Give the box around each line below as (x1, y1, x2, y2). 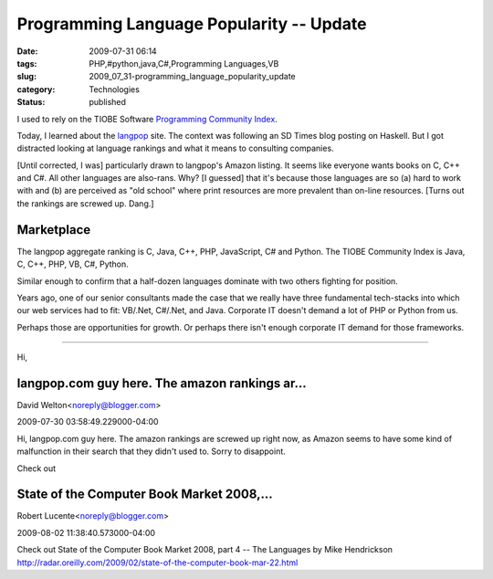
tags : (16, 58, 37, 68)
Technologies (89, 83, 141, 95)
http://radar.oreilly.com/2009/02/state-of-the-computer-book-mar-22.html (16, 557, 299, 568)
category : (16, 83, 56, 95)
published (89, 97, 127, 108)
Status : (16, 97, 46, 108)
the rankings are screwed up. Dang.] (16, 197, 154, 209)
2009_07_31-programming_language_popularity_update (89, 71, 296, 82)
